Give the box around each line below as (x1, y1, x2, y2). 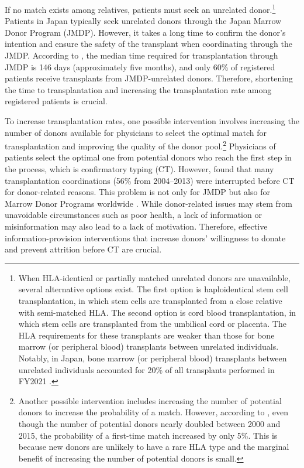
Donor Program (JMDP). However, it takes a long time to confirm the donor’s (5, 26, 286, 38)
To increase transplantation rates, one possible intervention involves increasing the (5, 115, 299, 127)
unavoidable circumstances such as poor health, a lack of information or (5, 209, 262, 221)
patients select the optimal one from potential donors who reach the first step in (5, 151, 292, 163)
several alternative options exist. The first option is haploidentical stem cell (18, 283, 288, 295)
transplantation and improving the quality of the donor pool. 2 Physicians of (5, 138, 276, 152)
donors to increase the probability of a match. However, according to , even (18, 406, 288, 418)
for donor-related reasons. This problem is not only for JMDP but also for (5, 186, 270, 198)
